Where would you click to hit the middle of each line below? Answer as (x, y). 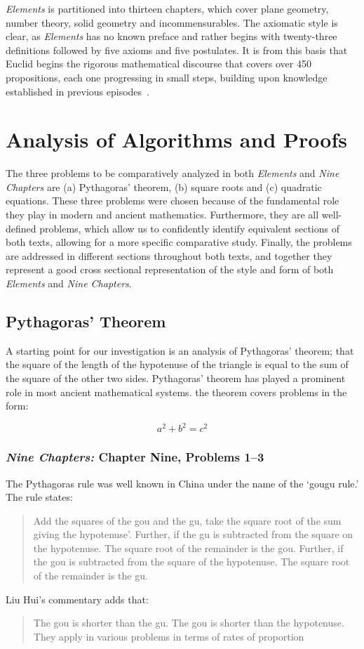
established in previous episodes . (78, 91)
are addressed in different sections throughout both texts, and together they (169, 255)
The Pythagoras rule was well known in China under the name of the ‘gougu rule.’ (182, 483)
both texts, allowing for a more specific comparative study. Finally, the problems (179, 242)
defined (21, 228)
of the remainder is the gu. (90, 576)
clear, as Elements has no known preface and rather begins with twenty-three (171, 36)
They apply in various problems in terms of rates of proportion (169, 636)
